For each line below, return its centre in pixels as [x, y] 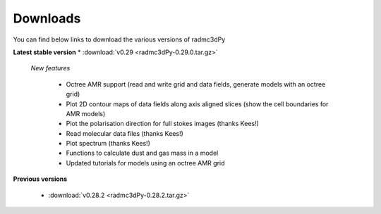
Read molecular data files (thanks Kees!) [125, 133]
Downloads [47, 18]
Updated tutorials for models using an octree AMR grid [145, 163]
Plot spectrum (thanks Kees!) [108, 144]
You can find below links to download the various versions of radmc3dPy [119, 39]
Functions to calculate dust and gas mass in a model [142, 153]
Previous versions [40, 179]
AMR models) [86, 113]
